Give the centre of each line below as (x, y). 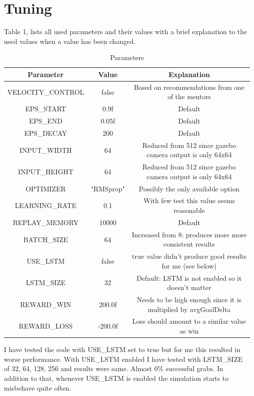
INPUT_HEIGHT (46, 171)
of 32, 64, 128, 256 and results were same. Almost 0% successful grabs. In (114, 368)
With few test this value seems (189, 200)
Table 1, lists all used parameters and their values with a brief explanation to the (126, 31)
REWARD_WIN (46, 304)
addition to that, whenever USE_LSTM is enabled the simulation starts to (116, 378)
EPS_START (46, 109)
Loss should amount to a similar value (189, 321)
